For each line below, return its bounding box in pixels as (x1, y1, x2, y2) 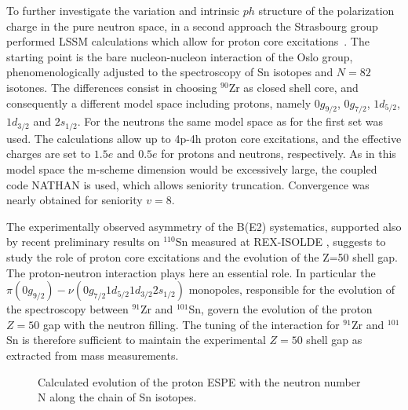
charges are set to (6, 145, 91, 162)
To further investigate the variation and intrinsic (6, 2, 240, 18)
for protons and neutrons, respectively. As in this (161, 145, 396, 162)
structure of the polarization (258, 2, 395, 18)
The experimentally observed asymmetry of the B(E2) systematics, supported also (6, 218, 402, 234)
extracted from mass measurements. (6, 346, 179, 363)
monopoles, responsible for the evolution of (188, 281, 395, 298)
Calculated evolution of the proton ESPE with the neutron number (38, 373, 361, 390)
